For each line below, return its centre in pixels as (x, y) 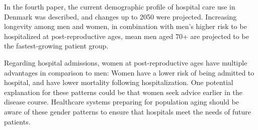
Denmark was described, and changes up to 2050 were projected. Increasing (120, 16)
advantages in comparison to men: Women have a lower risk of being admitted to (129, 72)
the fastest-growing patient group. (56, 46)
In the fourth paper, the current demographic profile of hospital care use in (120, 6)
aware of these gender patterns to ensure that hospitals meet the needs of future (128, 111)
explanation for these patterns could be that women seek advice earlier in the (123, 92)
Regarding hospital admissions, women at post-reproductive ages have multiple (126, 62)
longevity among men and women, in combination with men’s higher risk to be (125, 26)
